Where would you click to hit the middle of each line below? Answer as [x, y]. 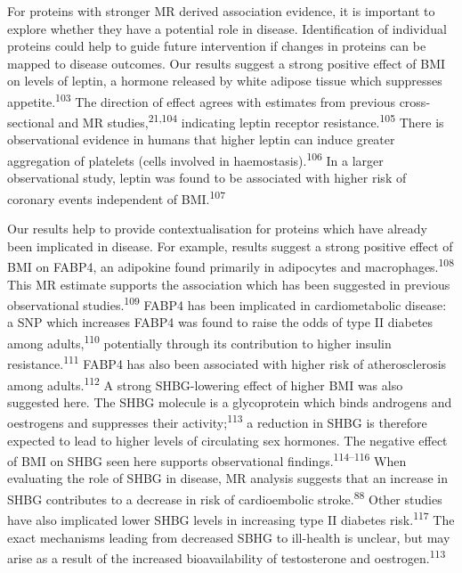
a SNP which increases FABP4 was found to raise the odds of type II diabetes [220, 322]
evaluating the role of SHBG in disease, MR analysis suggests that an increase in [228, 478]
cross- [415, 101]
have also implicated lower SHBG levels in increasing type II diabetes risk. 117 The [231, 518]
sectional [31, 122]
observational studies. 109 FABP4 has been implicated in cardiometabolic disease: [227, 303]
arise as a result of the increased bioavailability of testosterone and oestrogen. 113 [227, 557]
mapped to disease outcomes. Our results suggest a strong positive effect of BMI [227, 63]
